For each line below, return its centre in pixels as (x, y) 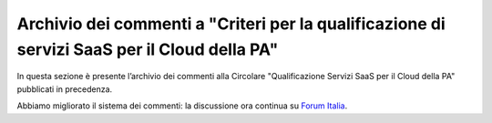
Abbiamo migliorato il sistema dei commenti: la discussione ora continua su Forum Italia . (182, 106)
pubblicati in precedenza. (65, 89)
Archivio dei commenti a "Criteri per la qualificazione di (231, 24)
